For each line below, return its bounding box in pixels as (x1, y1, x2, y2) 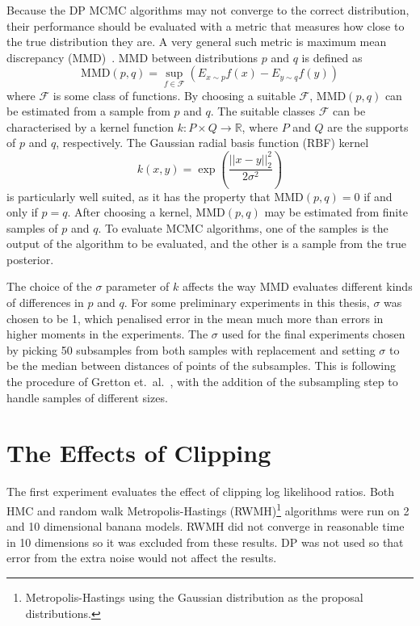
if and (363, 187, 393, 204)
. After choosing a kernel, (67, 204, 192, 221)
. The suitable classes (210, 103, 316, 120)
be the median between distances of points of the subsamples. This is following (6, 357, 397, 374)
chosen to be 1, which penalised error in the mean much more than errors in (6, 309, 384, 326)
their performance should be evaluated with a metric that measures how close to (6, 17, 405, 34)
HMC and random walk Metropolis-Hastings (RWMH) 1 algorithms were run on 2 (6, 499, 409, 519)
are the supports (327, 118, 409, 135)
